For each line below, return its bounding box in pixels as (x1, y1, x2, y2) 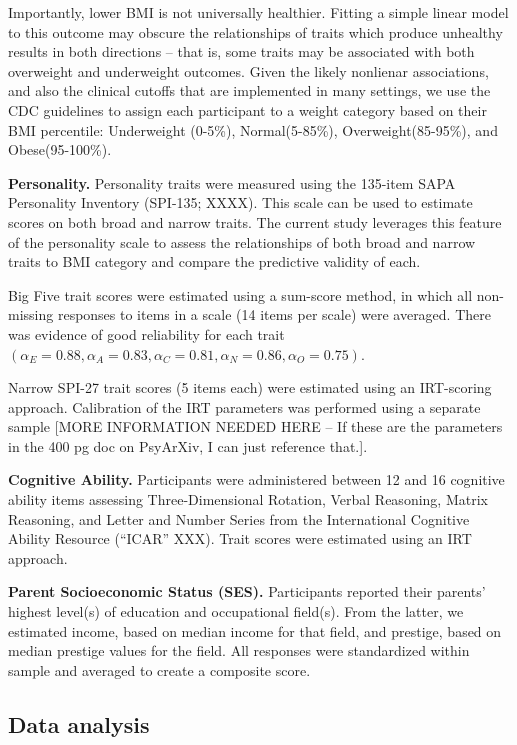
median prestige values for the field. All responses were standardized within (8, 640, 470, 661)
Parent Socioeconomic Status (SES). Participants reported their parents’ (8, 581, 486, 602)
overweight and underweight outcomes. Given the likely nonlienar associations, (8, 60, 489, 81)
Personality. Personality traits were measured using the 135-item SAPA (8, 172, 456, 193)
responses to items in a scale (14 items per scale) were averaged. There (57, 304, 491, 325)
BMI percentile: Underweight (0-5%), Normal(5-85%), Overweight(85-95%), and (8, 119, 498, 140)
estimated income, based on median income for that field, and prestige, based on (8, 620, 502, 641)
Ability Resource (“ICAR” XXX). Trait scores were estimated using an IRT (8, 528, 472, 549)
